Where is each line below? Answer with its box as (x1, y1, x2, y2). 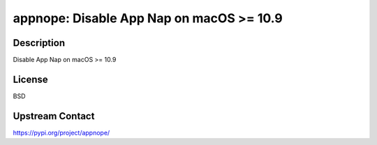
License (13, 73, 48, 85)
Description (13, 37, 66, 49)
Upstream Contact (13, 110, 95, 122)
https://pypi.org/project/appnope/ (13, 128, 110, 137)
